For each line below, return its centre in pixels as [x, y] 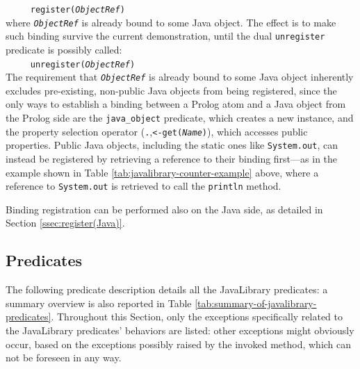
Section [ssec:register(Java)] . [65, 223]
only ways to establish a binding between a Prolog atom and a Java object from [176, 104]
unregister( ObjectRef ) [83, 64]
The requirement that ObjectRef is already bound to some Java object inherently [180, 77]
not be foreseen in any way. [64, 358]
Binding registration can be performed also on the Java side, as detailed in [164, 209]
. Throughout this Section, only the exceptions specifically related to [197, 317]
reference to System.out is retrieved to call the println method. [144, 186]
